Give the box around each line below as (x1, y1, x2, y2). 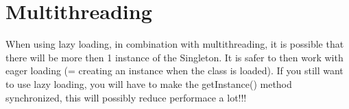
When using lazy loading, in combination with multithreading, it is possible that (5, 37, 344, 51)
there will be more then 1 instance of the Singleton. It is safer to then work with (5, 50, 344, 64)
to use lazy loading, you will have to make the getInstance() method (5, 76, 292, 91)
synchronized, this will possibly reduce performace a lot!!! (5, 90, 247, 104)
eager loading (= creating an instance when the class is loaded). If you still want (5, 63, 344, 78)
